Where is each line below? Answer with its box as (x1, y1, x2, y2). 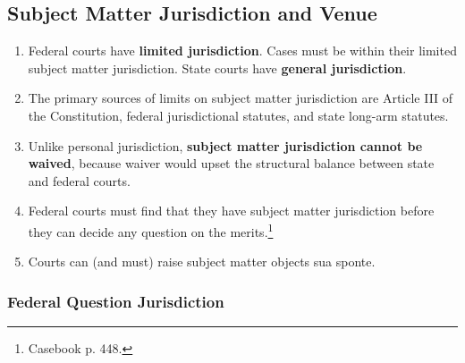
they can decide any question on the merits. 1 (28, 219, 274, 241)
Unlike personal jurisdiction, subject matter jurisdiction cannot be (28, 136, 423, 155)
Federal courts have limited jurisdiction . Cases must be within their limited (28, 41, 457, 60)
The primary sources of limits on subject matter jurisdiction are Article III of (28, 89, 453, 107)
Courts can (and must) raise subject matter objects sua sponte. (28, 252, 376, 271)
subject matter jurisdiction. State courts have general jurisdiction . (28, 58, 407, 77)
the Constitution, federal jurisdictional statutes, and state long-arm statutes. (28, 106, 449, 124)
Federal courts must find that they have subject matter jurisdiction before (28, 201, 435, 220)
